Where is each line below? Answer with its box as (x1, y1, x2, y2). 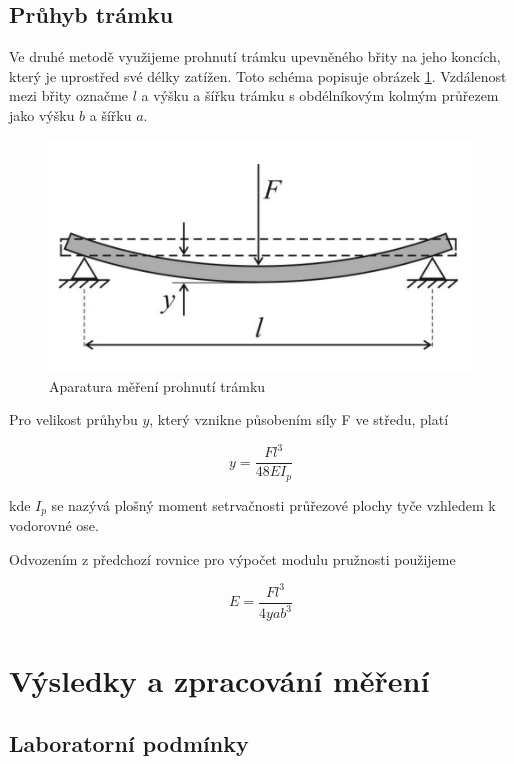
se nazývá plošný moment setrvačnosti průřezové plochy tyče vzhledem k (51, 494, 496, 515)
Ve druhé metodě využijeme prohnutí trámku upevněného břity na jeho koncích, (9, 46, 501, 67)
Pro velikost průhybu (9, 409, 138, 430)
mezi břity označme (9, 85, 129, 106)
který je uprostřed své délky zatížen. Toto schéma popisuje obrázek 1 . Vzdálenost (9, 65, 507, 86)
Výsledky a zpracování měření (9, 659, 430, 700)
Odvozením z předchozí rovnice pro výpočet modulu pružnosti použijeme (9, 548, 456, 569)
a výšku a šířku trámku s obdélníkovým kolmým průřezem (141, 85, 499, 106)
